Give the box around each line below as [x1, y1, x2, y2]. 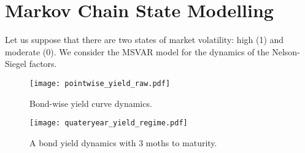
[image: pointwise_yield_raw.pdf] [29, 79, 171, 88]
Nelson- [272, 45, 300, 58]
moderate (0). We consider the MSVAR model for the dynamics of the [5, 45, 269, 58]
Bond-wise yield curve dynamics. [29, 96, 152, 109]
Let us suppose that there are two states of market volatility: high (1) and [5, 33, 284, 46]
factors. [29, 57, 57, 70]
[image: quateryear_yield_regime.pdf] [29, 119, 188, 128]
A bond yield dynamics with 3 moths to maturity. [29, 136, 217, 149]
